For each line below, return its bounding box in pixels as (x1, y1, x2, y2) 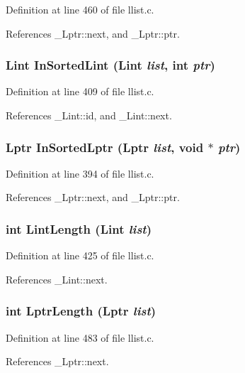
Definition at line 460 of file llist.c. (6, 2, 154, 16)
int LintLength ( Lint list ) (6, 220, 152, 237)
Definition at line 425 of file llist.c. (6, 248, 154, 263)
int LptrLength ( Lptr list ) (6, 302, 156, 320)
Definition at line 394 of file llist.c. (6, 166, 154, 180)
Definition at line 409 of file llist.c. (6, 84, 154, 99)
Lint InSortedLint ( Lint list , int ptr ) (6, 56, 215, 74)
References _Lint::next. (6, 271, 108, 286)
